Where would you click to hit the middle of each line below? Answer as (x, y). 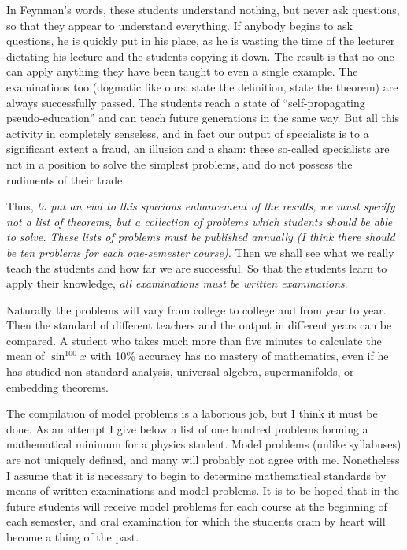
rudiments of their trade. (66, 179)
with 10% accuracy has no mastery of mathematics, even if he (239, 356)
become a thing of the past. (73, 537)
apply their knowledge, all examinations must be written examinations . (177, 283)
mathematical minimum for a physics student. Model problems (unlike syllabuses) (204, 444)
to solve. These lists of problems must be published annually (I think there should (201, 237)
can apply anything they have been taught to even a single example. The (182, 71)
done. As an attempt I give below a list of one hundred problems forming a (187, 428)
